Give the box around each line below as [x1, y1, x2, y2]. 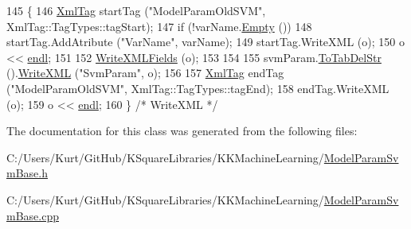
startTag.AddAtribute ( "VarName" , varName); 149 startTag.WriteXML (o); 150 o [6, 33, 405, 50]
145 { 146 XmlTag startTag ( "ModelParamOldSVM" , [6, 2, 266, 18]
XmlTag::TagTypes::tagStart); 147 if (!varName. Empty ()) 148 [6, 17, 312, 34]
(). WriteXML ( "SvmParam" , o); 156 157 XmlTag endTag [6, 64, 284, 81]
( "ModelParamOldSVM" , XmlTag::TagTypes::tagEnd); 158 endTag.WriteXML [6, 80, 389, 96]
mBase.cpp [6, 207, 59, 223]
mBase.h [6, 165, 48, 181]
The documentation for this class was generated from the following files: [6, 122, 358, 139]
